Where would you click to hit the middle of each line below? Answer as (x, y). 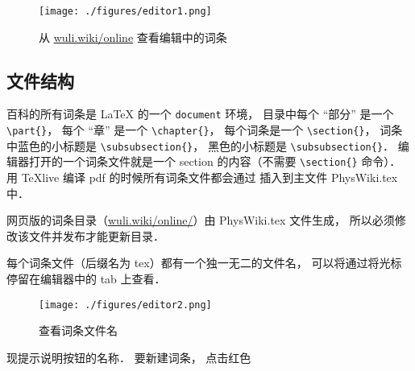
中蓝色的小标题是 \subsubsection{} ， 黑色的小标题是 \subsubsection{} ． (201, 145)
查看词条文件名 (78, 330)
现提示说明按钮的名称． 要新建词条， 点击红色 (129, 357)
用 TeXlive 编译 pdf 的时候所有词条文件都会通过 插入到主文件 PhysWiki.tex (202, 177)
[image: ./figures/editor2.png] (125, 305)
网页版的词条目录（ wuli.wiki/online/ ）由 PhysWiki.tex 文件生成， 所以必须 (201, 220)
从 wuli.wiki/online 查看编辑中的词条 (133, 37)
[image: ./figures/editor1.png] (125, 11)
